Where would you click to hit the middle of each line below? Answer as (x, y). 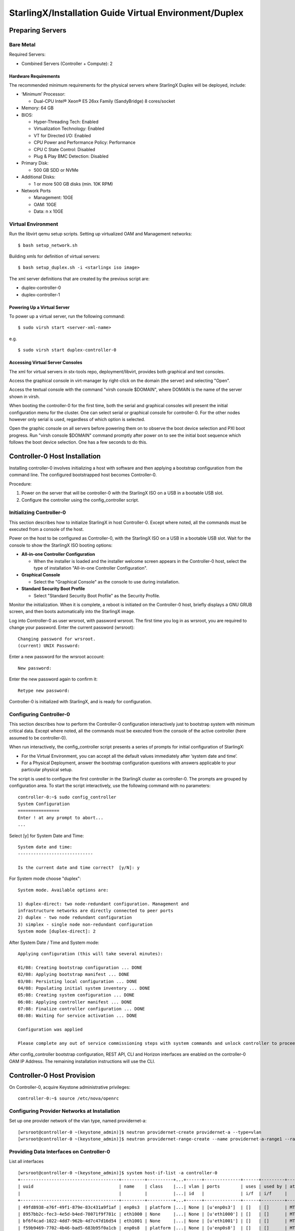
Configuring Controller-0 (40, 714)
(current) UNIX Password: (49, 646)
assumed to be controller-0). (38, 738)
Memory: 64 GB (38, 108)
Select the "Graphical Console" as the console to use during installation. (107, 582)
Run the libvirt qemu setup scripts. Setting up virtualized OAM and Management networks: (101, 234)
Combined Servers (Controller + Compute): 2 (67, 64)
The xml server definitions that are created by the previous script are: (79, 279)
